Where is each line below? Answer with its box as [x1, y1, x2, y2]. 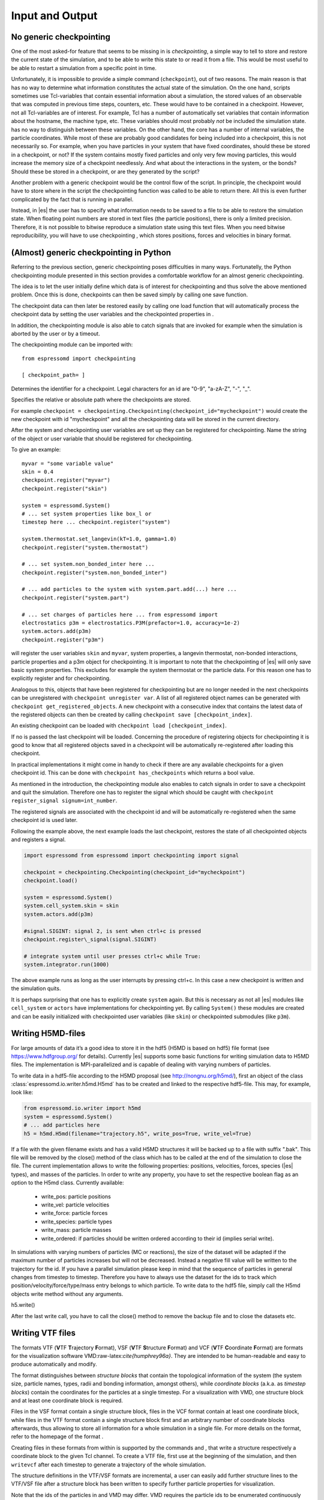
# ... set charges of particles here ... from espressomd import [22, 611, 218, 618]
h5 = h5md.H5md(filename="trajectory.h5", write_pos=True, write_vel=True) [23, 1130, 252, 1137]
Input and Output [11, 9, 98, 22]
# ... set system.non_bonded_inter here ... [22, 561, 155, 568]
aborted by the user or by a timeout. [11, 330, 100, 337]
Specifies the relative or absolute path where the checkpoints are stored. [11, 396, 191, 403]
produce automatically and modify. [11, 1361, 97, 1368]
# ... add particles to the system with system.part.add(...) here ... [22, 586, 237, 593]
